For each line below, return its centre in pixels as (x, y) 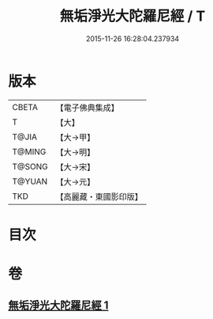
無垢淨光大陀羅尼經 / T (133, 16)
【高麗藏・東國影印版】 (99, 196)
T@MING (29, 151)
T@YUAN (30, 181)
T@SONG (30, 166)
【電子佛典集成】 (88, 108)
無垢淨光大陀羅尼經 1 (58, 306)
